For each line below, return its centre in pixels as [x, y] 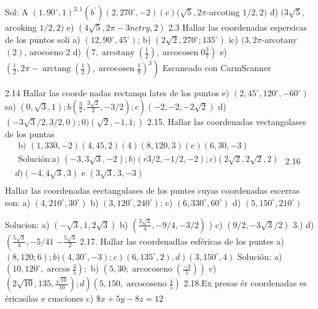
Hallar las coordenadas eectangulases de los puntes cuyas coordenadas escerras [153, 190]
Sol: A [17, 12]
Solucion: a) [27, 224]
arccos [58, 269]
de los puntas [30, 133]
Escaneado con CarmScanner [217, 67]
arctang [57, 69]
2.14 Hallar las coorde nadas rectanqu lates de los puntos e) [117, 93]
